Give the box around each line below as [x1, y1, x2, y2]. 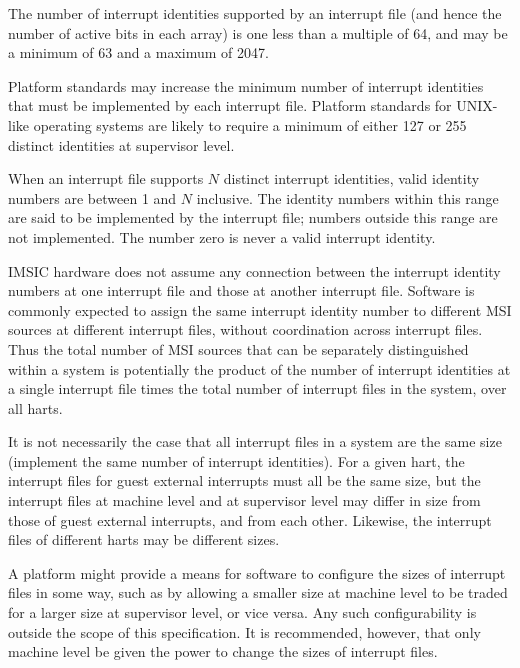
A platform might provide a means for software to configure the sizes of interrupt [8, 562, 506, 583]
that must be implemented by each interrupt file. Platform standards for [8, 95, 452, 116]
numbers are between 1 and [8, 187, 177, 208]
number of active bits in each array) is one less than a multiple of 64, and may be [8, 22, 508, 43]
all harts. [8, 397, 63, 418]
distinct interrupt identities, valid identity [223, 168, 480, 189]
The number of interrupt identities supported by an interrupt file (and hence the [8, 3, 502, 23]
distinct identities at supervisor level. [8, 134, 235, 155]
